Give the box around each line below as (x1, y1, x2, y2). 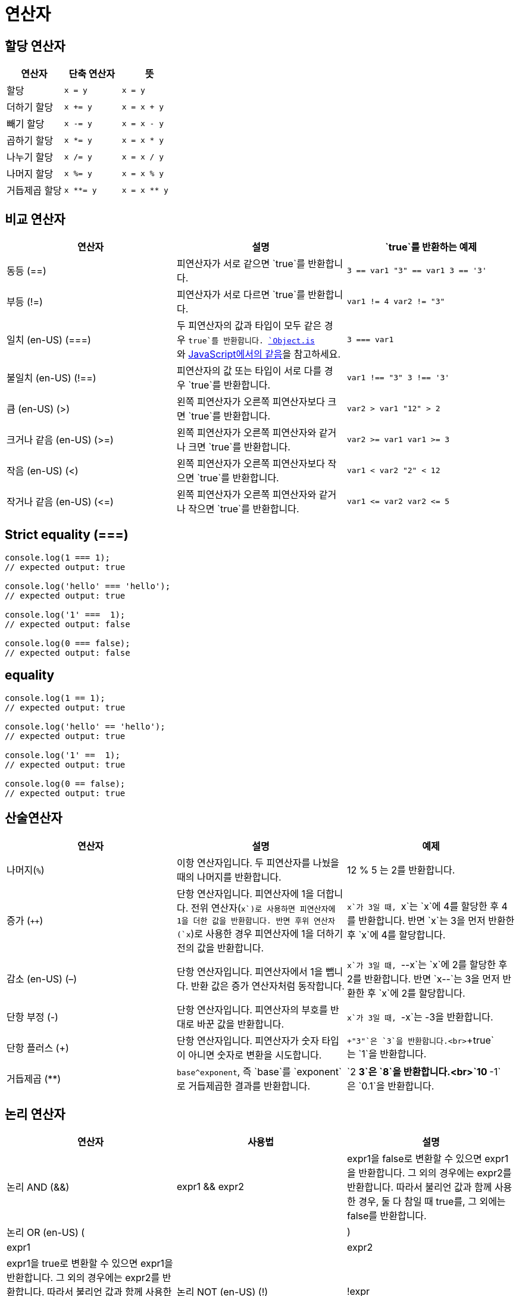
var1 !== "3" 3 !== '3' (346, 372, 450, 382)
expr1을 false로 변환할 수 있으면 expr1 (346, 1153, 509, 1165)
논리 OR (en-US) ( (7, 1226, 85, 1239)
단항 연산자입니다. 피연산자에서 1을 (176, 965, 323, 978)
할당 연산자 (5, 38, 65, 54)
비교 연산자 (5, 211, 65, 227)
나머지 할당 (7, 168, 54, 180)
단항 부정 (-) (7, 1010, 58, 1023)
